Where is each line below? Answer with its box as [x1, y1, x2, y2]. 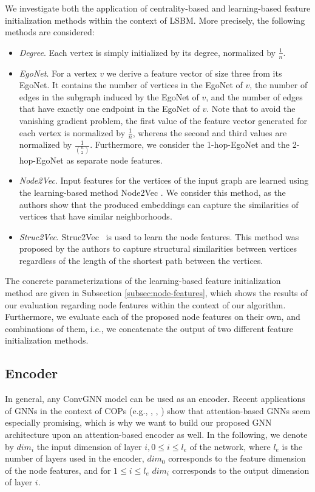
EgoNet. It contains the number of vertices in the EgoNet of [19, 78, 243, 91]
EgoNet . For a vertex [19, 66, 97, 79]
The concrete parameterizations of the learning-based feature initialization [5, 274, 281, 287]
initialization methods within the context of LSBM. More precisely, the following [5, 13, 305, 26]
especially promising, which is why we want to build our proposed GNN [5, 416, 272, 429]
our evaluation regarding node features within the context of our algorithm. [5, 298, 286, 311]
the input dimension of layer [36, 440, 142, 452]
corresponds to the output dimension [172, 463, 310, 476]
